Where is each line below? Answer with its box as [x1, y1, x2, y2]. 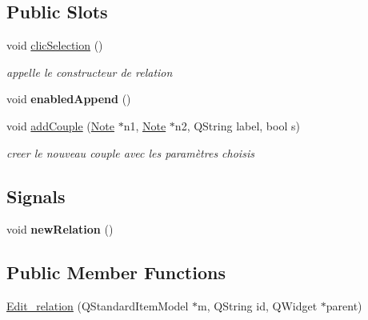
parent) [326, 298, 362, 314]
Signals [6, 183, 66, 208]
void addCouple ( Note [6, 117, 114, 134]
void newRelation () [6, 221, 114, 238]
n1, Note [123, 117, 166, 134]
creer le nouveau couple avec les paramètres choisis [6, 144, 254, 161]
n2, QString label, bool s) [174, 117, 300, 134]
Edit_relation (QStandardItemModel [6, 298, 189, 314]
